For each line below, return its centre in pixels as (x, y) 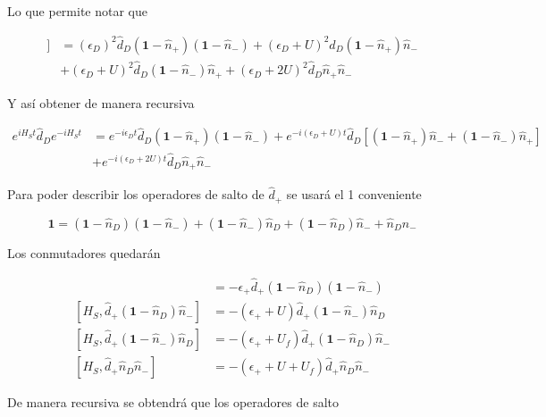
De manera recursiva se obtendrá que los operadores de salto (173, 402)
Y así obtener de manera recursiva (101, 102)
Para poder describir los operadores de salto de (136, 194)
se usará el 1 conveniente (354, 194)
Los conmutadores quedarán (84, 252)
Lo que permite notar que (77, 11)
